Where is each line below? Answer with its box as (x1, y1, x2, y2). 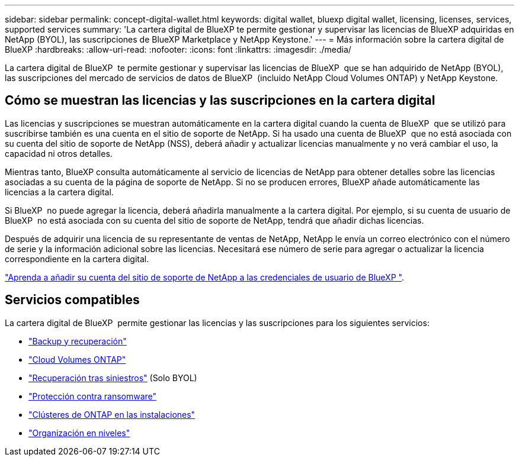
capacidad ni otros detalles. (5, 148, 113, 159)
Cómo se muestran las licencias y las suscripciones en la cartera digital (5, 93, 435, 108)
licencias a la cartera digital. (5, 186, 114, 197)
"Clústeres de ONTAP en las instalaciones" (28, 409, 196, 420)
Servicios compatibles (5, 292, 140, 308)
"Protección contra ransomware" (28, 391, 157, 401)
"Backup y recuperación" (28, 336, 127, 346)
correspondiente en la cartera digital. (5, 253, 149, 264)
